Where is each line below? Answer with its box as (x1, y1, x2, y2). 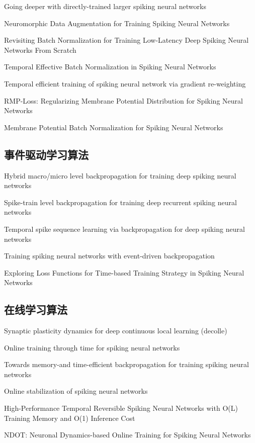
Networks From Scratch (4, 44, 76, 55)
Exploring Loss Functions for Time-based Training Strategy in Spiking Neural (4, 267, 244, 278)
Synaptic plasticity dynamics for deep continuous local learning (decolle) (4, 325, 227, 336)
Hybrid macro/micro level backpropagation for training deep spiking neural (4, 170, 236, 181)
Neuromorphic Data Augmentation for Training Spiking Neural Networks (4, 18, 230, 28)
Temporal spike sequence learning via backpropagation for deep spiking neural (4, 223, 245, 234)
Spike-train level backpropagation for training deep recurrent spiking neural (4, 197, 237, 207)
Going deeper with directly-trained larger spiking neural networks (4, 1, 206, 11)
